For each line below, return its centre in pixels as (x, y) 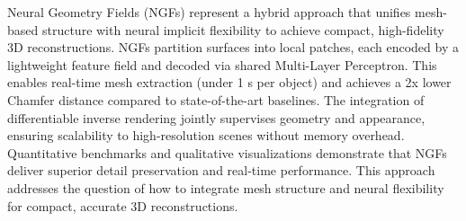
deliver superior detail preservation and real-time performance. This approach (221, 170)
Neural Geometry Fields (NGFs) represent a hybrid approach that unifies (209, 12)
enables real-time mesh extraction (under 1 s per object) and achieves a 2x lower (229, 82)
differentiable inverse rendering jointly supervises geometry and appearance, (216, 117)
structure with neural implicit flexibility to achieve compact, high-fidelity (243, 29)
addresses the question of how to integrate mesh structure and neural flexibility (226, 187)
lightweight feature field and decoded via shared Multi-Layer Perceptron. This (222, 64)
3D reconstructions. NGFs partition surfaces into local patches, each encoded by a (233, 47)
